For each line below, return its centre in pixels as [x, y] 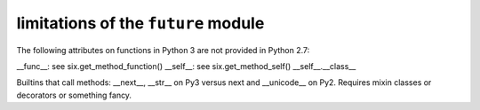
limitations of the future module [140, 23]
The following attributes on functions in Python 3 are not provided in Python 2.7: [163, 50]
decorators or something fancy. [74, 95]
